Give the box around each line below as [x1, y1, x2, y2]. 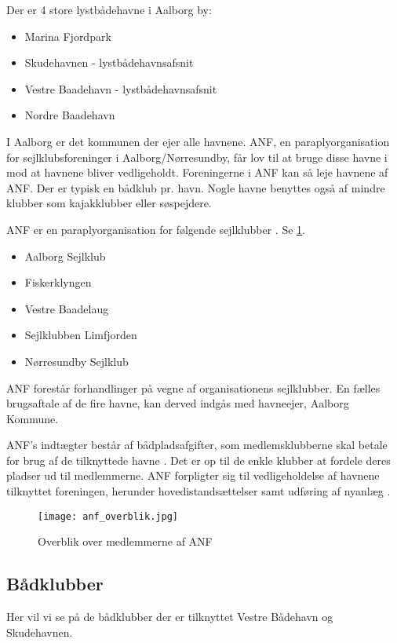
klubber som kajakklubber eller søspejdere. [6, 195, 212, 211]
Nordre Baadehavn [24, 107, 115, 123]
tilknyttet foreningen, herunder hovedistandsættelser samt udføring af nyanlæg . [6, 483, 391, 499]
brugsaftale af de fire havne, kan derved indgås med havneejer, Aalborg [6, 395, 349, 411]
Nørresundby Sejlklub [24, 353, 129, 369]
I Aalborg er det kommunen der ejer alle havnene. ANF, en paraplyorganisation [6, 133, 390, 149]
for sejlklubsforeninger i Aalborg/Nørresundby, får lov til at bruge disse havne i [6, 148, 388, 165]
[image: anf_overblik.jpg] [38, 510, 178, 522]
